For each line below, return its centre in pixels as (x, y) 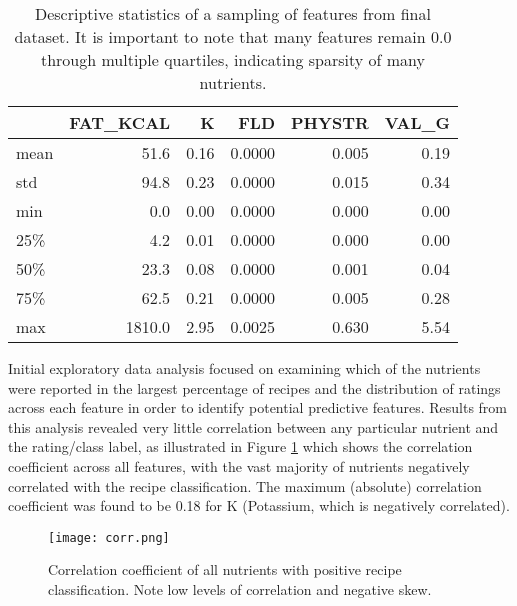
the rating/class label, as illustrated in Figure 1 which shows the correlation (240, 446)
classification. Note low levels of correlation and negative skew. (240, 589)
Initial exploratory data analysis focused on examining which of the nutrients (244, 368)
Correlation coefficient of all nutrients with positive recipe (225, 569)
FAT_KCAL (120, 122)
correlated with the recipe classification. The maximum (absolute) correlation (245, 485)
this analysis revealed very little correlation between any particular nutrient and (253, 426)
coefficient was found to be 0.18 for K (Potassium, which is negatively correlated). (259, 505)
